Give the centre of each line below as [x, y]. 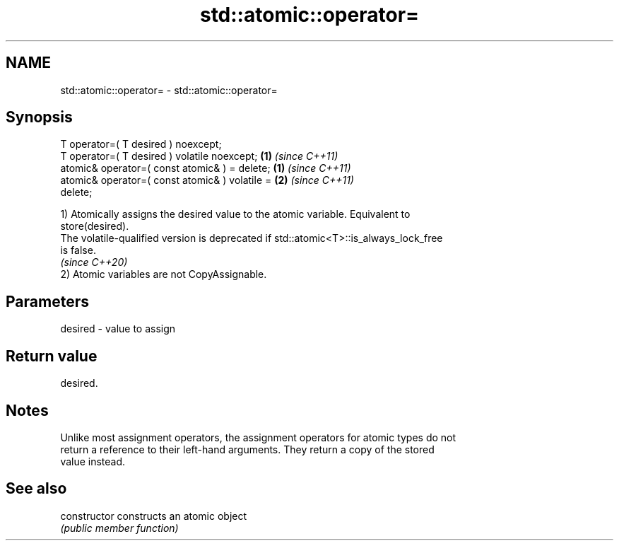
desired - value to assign [118, 329]
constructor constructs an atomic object [154, 516]
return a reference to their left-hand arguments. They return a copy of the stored [247, 449]
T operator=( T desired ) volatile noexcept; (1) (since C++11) [199, 156]
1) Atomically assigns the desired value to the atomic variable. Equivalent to [235, 214]
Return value [52, 356]
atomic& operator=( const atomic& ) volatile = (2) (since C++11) [207, 180]
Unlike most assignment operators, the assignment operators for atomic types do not [258, 437]
